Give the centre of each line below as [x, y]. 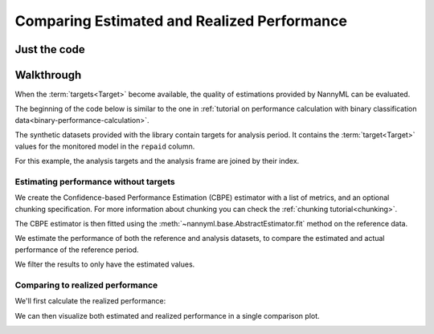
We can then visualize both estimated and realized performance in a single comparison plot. [168, 316]
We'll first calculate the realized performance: [90, 301]
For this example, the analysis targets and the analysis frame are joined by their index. [157, 161]
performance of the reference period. [77, 250]
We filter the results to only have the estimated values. [105, 264]
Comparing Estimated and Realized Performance [181, 21]
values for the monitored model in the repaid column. [105, 146]
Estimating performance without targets [95, 181]
